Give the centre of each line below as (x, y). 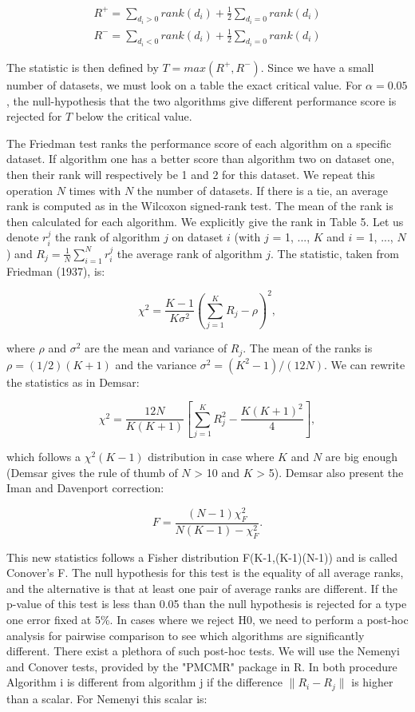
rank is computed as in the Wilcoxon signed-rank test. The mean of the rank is (200, 206)
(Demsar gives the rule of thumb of (92, 472)
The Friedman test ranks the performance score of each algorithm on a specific (199, 143)
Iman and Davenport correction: (85, 488)
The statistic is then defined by (83, 67)
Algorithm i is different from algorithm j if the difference (144, 682)
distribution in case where (211, 457)
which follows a (44, 457)
